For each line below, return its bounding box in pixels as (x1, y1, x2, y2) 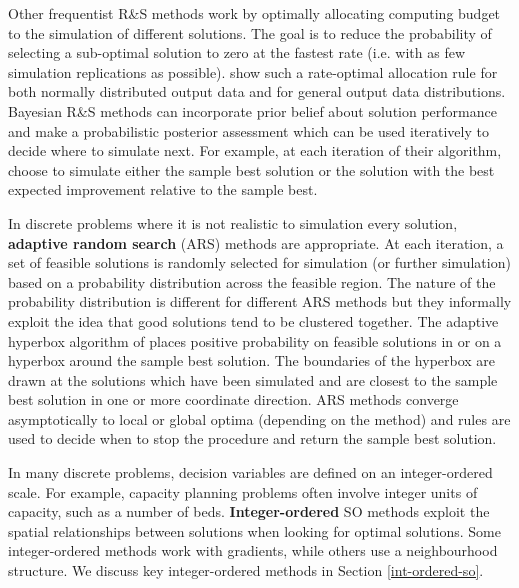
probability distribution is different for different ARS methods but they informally (8, 291, 512, 312)
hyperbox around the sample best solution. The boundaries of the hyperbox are (8, 350, 496, 371)
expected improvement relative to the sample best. (8, 179, 318, 200)
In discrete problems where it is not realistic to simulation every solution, (8, 212, 458, 233)
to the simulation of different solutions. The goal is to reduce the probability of (8, 22, 492, 43)
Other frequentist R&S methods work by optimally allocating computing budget (8, 3, 501, 23)
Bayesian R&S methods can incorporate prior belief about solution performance (8, 100, 497, 121)
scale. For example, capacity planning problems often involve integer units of (8, 481, 478, 502)
